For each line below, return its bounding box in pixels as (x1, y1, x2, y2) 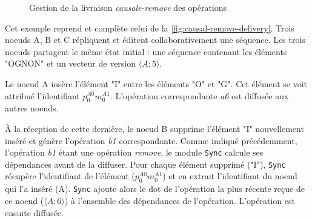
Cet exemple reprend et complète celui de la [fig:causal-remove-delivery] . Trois (5, 21, 294, 34)
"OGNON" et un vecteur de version (5, 57, 136, 70)
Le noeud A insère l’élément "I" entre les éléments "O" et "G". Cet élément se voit (5, 77, 308, 90)
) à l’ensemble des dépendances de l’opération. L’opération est (64, 194, 295, 206)
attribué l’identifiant (5, 89, 80, 102)
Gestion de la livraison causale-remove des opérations (29, 1, 227, 13)
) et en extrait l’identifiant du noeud (162, 170, 297, 182)
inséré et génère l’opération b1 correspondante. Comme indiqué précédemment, (5, 134, 297, 147)
